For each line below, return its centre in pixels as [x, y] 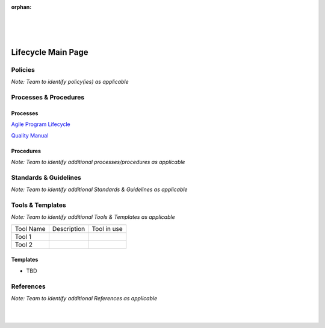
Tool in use [107, 229]
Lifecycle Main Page [50, 52]
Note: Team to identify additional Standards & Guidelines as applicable [99, 189]
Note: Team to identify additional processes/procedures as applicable [98, 162]
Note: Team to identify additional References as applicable [84, 298]
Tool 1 [23, 236]
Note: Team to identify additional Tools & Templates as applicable [93, 217]
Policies [23, 69]
